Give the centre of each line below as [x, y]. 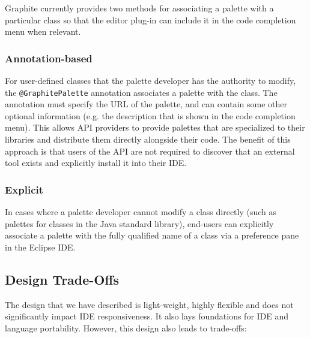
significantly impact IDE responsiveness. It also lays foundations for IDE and [147, 316]
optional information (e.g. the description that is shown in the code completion [150, 115]
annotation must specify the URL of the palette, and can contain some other [146, 104]
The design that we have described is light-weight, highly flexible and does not [149, 304]
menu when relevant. [43, 31]
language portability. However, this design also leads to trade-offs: [126, 328]
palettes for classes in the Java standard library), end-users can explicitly [139, 223]
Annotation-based [49, 58]
